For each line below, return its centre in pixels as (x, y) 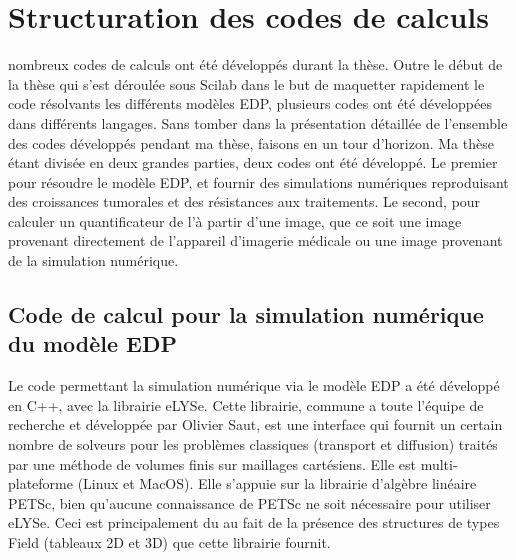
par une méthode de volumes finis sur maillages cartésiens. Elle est (212, 463)
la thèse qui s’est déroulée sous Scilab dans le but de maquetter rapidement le (246, 83)
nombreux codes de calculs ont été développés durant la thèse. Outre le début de (255, 64)
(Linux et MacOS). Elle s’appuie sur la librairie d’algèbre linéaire (277, 483)
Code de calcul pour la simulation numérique (246, 314)
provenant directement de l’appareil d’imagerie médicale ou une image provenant (255, 240)
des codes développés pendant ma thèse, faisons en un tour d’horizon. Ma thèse (251, 142)
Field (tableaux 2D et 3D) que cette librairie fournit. (169, 542)
